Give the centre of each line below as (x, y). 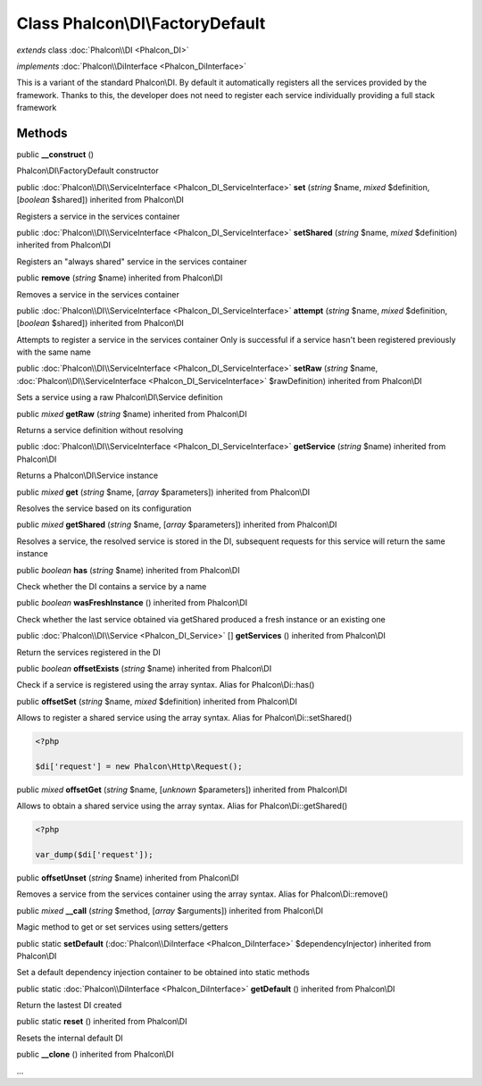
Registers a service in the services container (98, 216)
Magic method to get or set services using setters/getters (122, 927)
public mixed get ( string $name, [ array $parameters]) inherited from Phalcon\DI (163, 492)
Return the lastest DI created (69, 1006)
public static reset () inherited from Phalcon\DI (102, 1022)
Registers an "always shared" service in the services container (132, 261)
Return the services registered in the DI (88, 652)
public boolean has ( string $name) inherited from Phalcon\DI (128, 570)
